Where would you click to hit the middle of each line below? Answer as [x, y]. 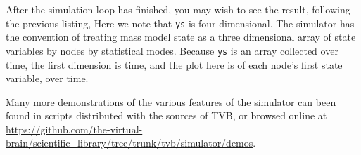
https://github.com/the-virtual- [74, 129]
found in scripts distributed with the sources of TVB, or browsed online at [166, 115]
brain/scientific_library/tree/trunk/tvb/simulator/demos [129, 143]
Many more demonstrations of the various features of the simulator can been [171, 101]
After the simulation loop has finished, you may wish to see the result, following [178, 9]
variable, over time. [47, 78]
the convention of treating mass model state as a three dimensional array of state [181, 37]
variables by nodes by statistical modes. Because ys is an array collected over [172, 50]
